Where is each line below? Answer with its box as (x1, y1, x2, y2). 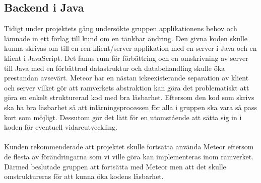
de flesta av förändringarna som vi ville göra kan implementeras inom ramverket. (4, 151, 254, 161)
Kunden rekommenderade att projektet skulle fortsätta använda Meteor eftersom (4, 141, 254, 152)
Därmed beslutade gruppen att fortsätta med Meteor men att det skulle (4, 161, 226, 171)
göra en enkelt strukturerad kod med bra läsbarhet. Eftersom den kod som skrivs (4, 92, 254, 103)
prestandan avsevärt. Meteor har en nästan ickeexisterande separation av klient (4, 72, 249, 83)
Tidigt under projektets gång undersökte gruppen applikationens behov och (4, 23, 237, 34)
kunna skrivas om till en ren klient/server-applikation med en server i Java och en (4, 43, 257, 53)
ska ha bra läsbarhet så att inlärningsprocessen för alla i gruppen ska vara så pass (4, 102, 257, 112)
